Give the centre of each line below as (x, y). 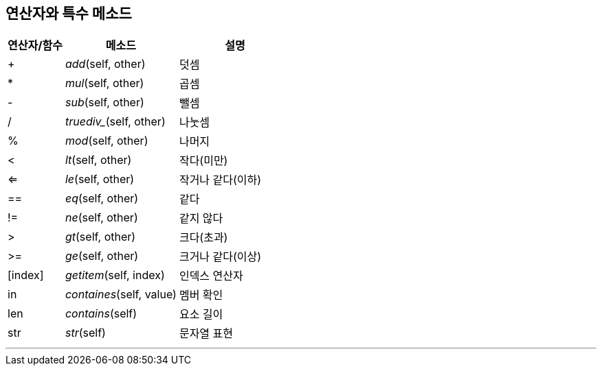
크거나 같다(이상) (220, 257)
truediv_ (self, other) (115, 122)
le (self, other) (100, 179)
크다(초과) (203, 238)
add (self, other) (105, 64)
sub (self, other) (104, 103)
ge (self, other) (102, 256)
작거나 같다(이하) (220, 180)
